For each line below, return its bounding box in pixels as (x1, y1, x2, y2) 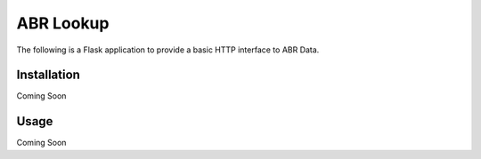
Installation (16, 68, 80, 83)
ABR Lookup (16, 13, 110, 33)
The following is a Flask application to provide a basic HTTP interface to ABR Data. (16, 44, 320, 55)
